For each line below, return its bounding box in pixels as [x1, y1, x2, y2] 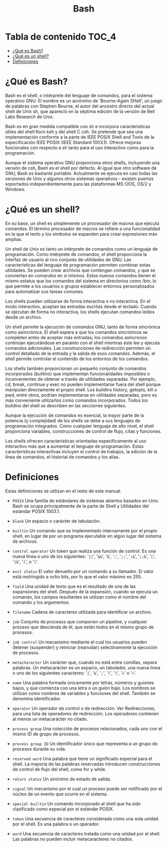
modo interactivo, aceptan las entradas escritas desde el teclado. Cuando [5, 303, 157, 309]
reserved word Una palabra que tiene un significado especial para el [12, 755, 153, 761]
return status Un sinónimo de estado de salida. [12, 776, 111, 782]
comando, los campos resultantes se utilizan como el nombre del [12, 594, 146, 600]
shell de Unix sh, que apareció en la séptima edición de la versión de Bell [5, 108, 155, 114]
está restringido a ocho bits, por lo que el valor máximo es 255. [12, 573, 142, 579]
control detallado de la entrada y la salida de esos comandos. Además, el [5, 350, 156, 356]
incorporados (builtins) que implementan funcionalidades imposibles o [5, 371, 150, 377]
